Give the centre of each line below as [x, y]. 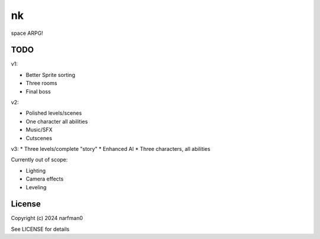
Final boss [38, 91]
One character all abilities [57, 121]
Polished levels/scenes [54, 113]
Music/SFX [39, 130]
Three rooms [41, 83]
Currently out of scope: [39, 160]
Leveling [36, 187]
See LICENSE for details [40, 229]
